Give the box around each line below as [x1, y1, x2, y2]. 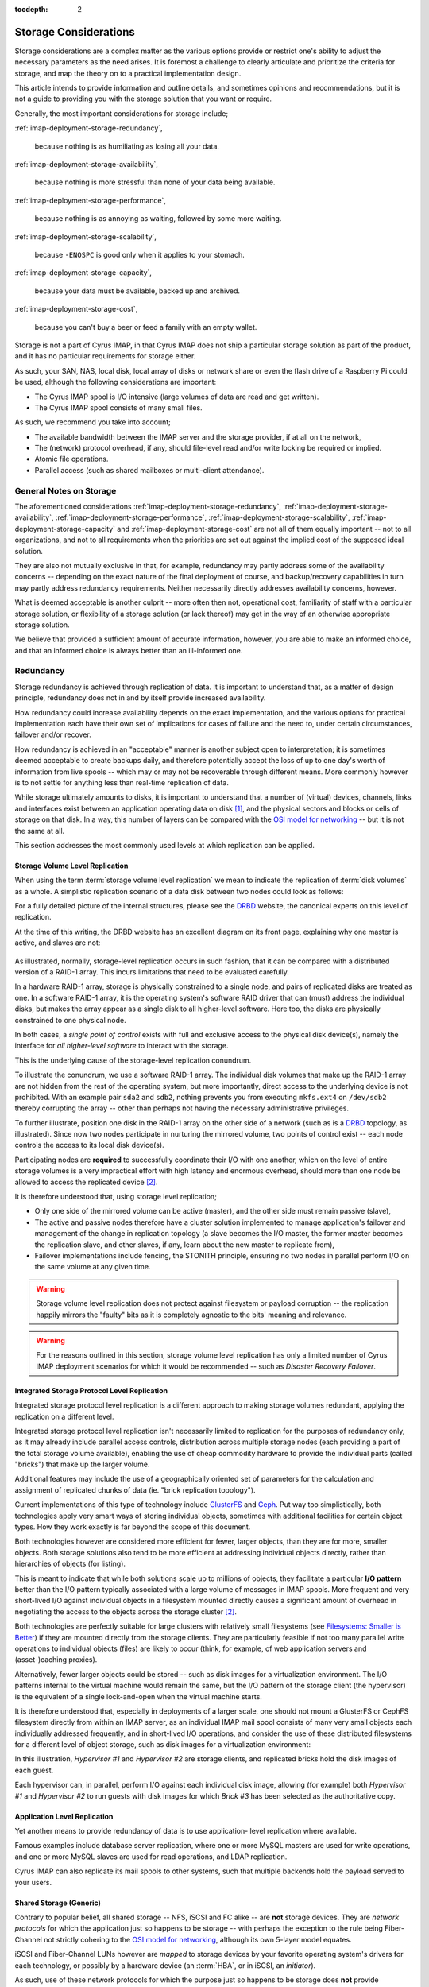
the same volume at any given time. [34, 1262, 151, 1272]
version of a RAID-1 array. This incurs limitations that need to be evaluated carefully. [14, 967, 290, 977]
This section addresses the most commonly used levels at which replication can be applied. [14, 840, 315, 850]
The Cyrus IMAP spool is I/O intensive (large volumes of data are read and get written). [34, 392, 319, 401]
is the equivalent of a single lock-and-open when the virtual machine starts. [14, 1691, 262, 1701]
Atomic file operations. [34, 454, 109, 464]
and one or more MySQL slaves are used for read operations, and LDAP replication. [14, 1852, 288, 1861]
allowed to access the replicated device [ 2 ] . [14, 1177, 158, 1187]
